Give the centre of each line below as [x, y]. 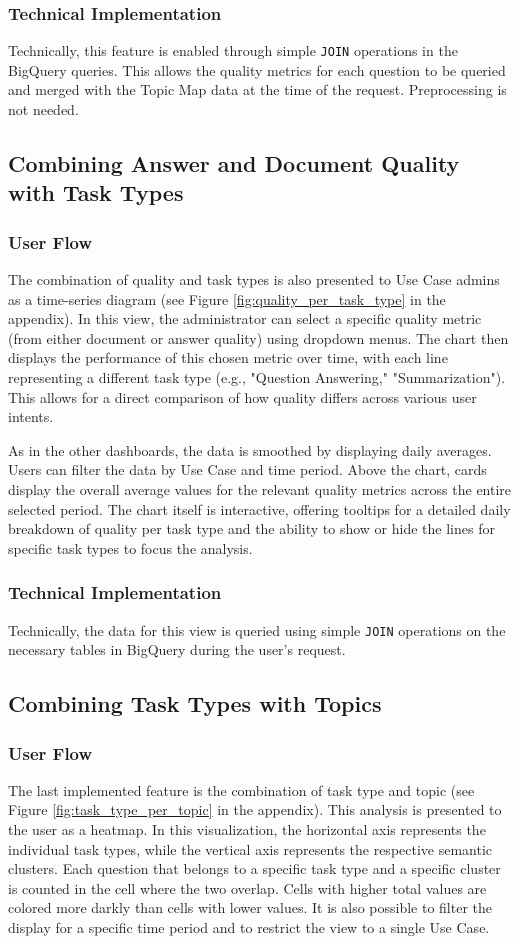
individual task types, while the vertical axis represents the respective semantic [250, 848]
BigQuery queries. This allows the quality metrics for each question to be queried [257, 69]
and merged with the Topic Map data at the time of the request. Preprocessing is [257, 89]
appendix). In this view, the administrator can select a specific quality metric [245, 318]
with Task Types [96, 192]
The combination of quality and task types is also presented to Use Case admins [254, 279]
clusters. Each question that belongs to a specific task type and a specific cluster [254, 868]
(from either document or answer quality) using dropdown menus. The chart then [258, 337]
